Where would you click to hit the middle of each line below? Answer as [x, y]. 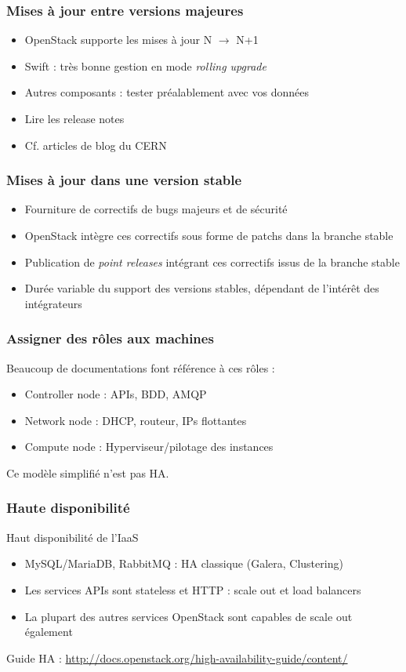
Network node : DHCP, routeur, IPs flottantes [136, 420]
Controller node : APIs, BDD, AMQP [116, 394]
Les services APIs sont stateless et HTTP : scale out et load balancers [193, 589]
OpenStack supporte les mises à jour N [118, 40]
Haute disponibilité [68, 508]
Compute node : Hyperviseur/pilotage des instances [149, 447]
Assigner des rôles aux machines [110, 338]
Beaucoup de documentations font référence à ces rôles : [141, 367]
